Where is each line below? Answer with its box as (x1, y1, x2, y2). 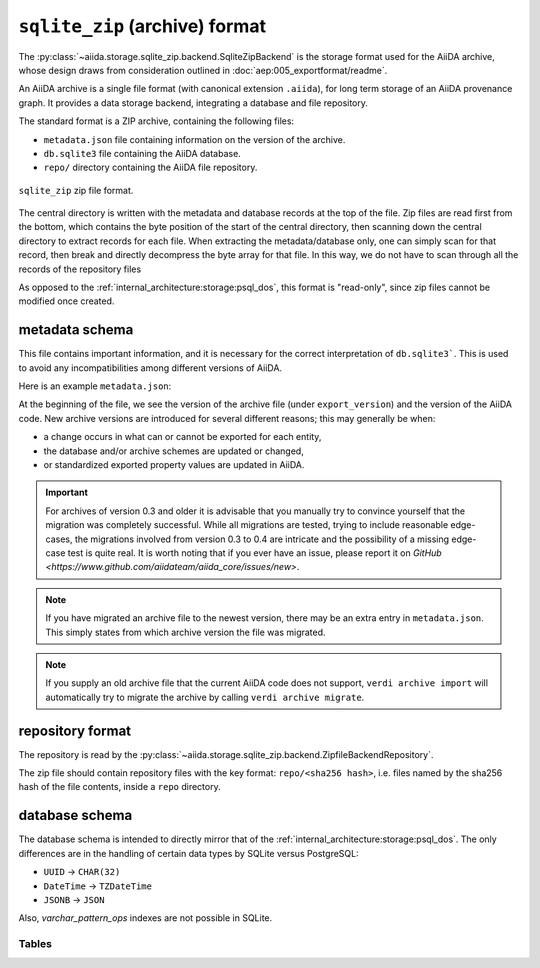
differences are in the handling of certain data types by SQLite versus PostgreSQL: (18, 847, 359, 859)
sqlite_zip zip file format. (18, 184, 134, 196)
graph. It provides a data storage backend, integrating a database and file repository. (18, 96, 369, 109)
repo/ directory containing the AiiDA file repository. (43, 161, 258, 174)
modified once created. (18, 295, 115, 307)
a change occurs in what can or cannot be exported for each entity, (43, 431, 322, 443)
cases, (45, 533, 73, 545)
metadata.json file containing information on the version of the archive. (43, 133, 346, 145)
